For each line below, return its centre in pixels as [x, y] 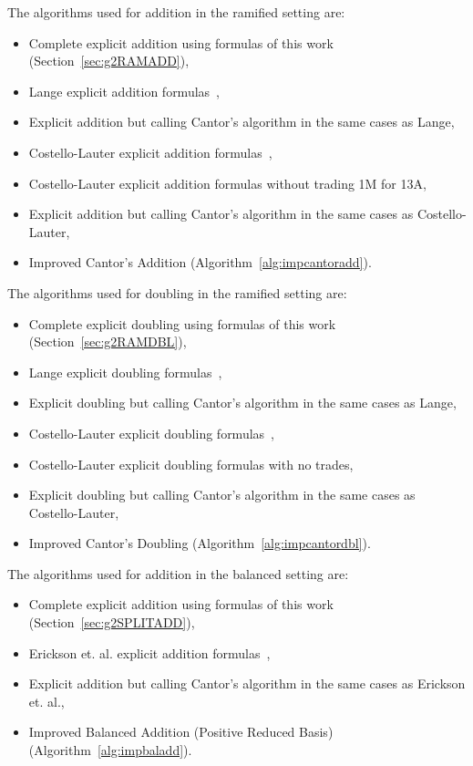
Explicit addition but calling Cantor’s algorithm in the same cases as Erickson [247, 683]
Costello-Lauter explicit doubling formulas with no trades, [191, 464]
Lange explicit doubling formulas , [125, 372]
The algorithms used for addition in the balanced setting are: [178, 573]
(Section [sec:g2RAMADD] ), [109, 61]
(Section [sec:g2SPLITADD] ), [112, 622]
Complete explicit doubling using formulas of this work [182, 323]
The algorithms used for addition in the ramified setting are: [176, 12]
